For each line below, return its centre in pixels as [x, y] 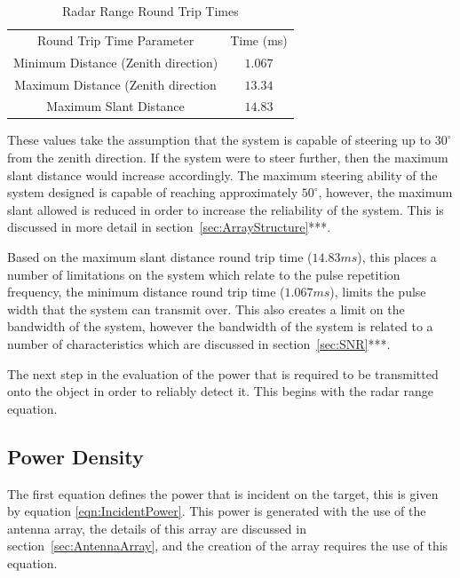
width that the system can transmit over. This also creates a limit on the [206, 309]
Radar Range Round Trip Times [151, 11]
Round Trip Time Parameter [115, 40]
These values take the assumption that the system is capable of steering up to [219, 140]
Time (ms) [259, 40]
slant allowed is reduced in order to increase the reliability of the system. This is [226, 209]
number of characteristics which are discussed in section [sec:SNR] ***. [199, 344]
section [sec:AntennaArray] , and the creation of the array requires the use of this [228, 546]
